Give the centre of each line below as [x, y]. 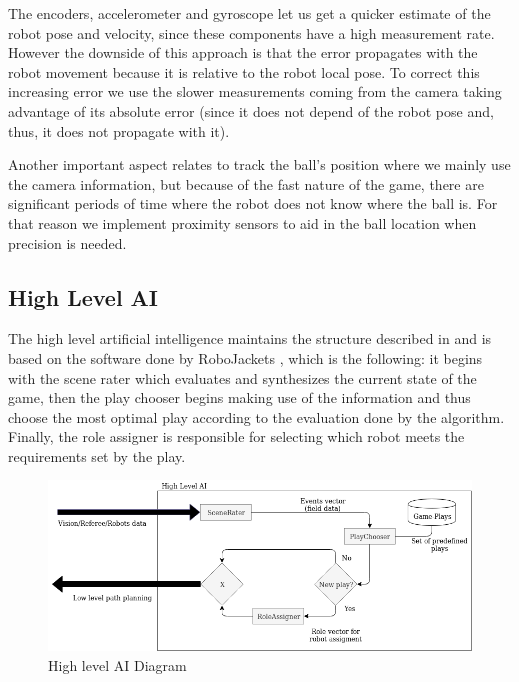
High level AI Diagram [117, 664]
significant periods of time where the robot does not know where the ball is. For [253, 203]
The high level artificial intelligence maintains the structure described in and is [250, 338]
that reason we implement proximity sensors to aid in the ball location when [242, 222]
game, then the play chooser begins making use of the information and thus [239, 397]
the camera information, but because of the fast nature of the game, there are [246, 183]
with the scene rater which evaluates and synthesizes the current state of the [242, 377]
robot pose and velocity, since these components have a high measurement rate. [251, 32]
